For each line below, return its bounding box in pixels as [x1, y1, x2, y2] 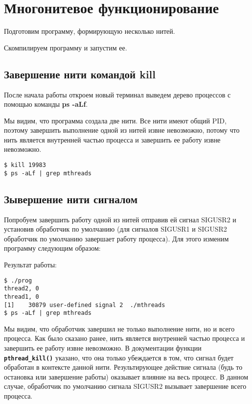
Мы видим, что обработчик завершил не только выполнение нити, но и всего [4, 323, 235, 333]
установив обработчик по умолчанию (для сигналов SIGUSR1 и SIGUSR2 [4, 224, 227, 234]
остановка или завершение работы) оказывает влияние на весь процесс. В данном [4, 371, 249, 381]
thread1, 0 [4, 293, 39, 300]
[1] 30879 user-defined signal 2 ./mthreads [4, 301, 165, 309]
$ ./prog [4, 277, 32, 284]
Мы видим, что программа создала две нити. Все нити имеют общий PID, [4, 115, 227, 125]
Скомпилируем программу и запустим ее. [4, 42, 127, 52]
